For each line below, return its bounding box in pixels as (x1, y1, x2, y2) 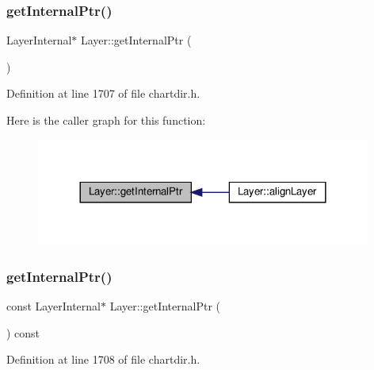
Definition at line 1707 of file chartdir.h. (6, 85, 200, 102)
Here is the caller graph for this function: (6, 112, 206, 128)
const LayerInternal (6, 298, 101, 314)
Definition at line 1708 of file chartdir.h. (6, 351, 200, 368)
